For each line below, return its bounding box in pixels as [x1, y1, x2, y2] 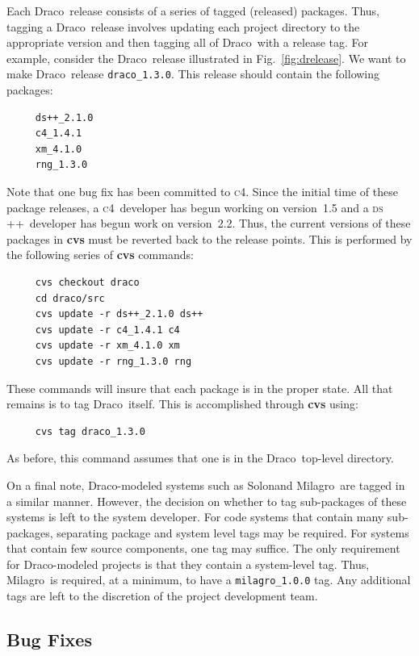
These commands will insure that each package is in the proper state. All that [6, 379, 393, 396]
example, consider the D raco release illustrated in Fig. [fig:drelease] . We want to [6, 49, 406, 66]
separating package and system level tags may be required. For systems [57, 524, 409, 541]
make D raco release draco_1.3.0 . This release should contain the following [6, 65, 380, 82]
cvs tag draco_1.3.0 [35, 425, 145, 437]
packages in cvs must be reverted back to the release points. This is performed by [6, 230, 413, 247]
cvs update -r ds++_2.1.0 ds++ [35, 308, 203, 320]
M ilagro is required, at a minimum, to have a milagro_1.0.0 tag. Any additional [6, 571, 411, 588]
